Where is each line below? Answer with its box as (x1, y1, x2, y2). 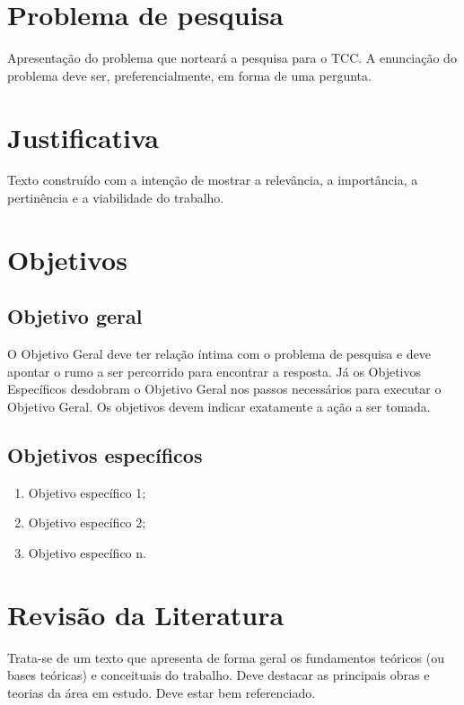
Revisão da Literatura (7, 596, 285, 632)
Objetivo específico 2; (28, 513, 146, 532)
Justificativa (7, 118, 159, 155)
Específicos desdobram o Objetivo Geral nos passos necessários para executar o (7, 379, 442, 398)
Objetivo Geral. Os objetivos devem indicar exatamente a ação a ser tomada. (7, 396, 431, 415)
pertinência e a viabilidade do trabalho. (7, 188, 224, 207)
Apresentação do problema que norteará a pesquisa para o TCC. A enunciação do (7, 48, 457, 67)
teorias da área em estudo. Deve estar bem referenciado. (7, 683, 316, 701)
